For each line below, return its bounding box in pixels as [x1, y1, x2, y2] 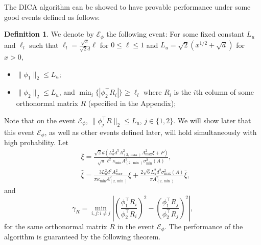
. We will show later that [173, 115, 251, 126]
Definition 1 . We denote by [4, 29, 94, 39]
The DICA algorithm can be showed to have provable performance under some [4, 2, 251, 12]
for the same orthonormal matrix [4, 221, 107, 231]
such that [29, 39, 59, 50]
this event [4, 126, 35, 137]
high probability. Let [4, 137, 68, 148]
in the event [117, 221, 155, 231]
